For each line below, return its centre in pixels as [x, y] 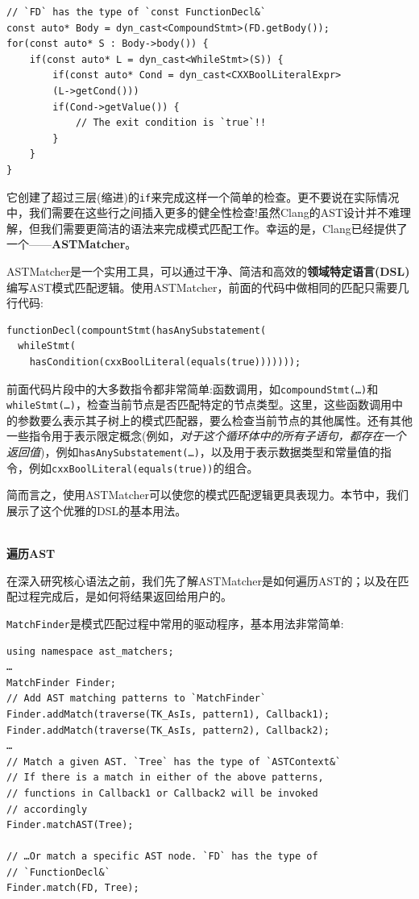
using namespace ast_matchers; [90, 651]
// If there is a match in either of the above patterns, [165, 778]
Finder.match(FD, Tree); [73, 888]
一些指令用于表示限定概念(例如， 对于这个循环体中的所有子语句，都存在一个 [206, 436]
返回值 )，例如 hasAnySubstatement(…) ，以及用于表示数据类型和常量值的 [193, 452]
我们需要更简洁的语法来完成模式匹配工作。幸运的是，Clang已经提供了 [224, 228]
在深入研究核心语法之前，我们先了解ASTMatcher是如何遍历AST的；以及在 [202, 580]
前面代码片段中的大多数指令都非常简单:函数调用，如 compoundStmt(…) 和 [193, 388]
